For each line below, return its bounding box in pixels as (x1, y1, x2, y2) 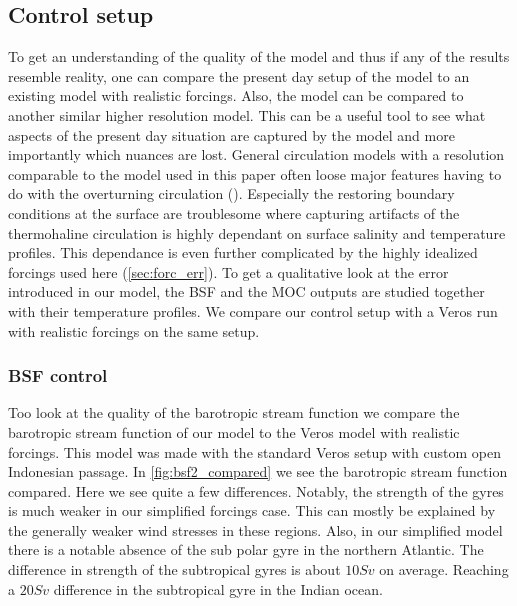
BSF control (8, 363, 108, 388)
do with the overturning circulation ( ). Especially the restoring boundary (8, 183, 455, 204)
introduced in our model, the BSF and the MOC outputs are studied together (8, 281, 485, 302)
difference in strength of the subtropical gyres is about (8, 559, 341, 580)
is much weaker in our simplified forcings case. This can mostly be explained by (8, 500, 496, 521)
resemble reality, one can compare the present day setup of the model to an (8, 65, 470, 86)
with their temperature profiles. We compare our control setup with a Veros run (8, 300, 498, 321)
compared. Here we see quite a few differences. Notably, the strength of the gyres (8, 480, 504, 501)
